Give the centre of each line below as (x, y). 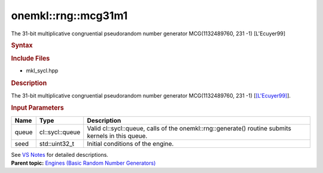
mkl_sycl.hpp (42, 71)
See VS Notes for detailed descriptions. (60, 154)
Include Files (31, 59)
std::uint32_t (57, 144)
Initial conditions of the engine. (130, 144)
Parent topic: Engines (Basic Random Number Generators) (83, 163)
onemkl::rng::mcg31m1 (69, 16)
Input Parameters (37, 108)
